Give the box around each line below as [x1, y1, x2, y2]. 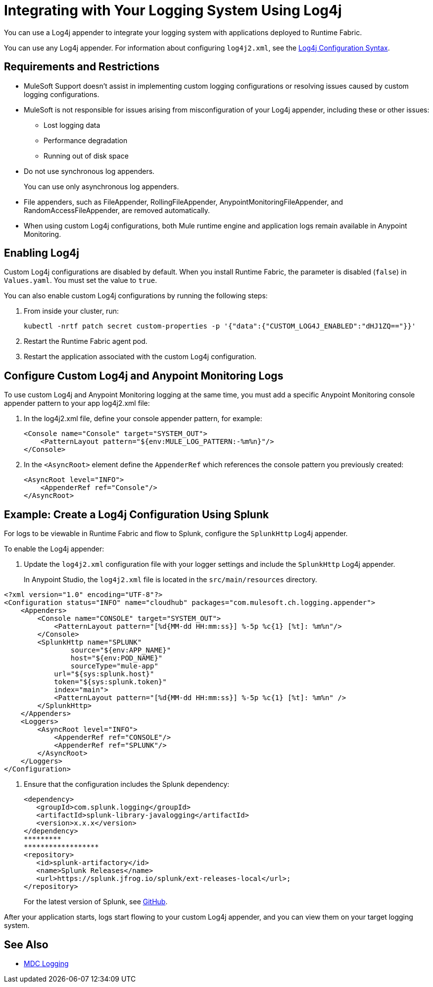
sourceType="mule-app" [70, 662, 158, 670]
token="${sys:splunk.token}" [54, 678, 167, 686]
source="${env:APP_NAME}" [70, 646, 171, 655]
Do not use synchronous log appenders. [24, 166, 155, 175]
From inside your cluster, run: [24, 307, 119, 316]
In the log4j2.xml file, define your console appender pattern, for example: [24, 414, 262, 423]
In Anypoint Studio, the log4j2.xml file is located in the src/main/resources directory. [24, 575, 317, 584]
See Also [4, 938, 48, 951]
